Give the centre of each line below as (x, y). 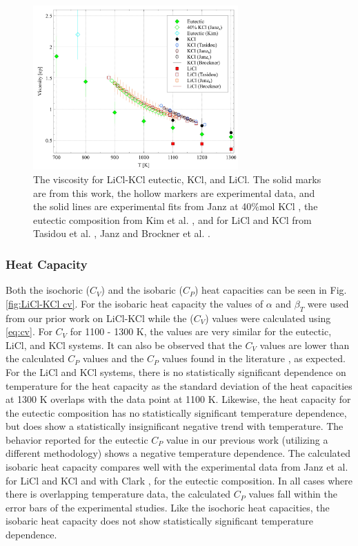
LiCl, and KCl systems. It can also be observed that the (124, 345)
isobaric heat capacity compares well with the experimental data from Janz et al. (177, 467)
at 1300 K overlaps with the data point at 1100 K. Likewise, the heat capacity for (178, 399)
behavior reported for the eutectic (77, 439)
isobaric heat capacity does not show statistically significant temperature (159, 521)
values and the (113, 358)
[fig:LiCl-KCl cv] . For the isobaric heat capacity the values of (135, 303)
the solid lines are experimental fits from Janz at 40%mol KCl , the (176, 206)
